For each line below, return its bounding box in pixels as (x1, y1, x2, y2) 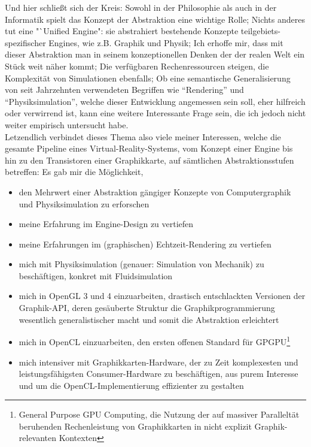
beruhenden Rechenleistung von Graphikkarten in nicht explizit (19, 419, 252, 432)
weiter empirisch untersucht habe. (5, 118, 129, 131)
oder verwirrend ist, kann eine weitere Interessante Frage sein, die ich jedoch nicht (5, 107, 306, 119)
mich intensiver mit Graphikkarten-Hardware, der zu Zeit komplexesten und (19, 355, 298, 368)
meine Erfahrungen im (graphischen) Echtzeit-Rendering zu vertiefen (19, 237, 272, 250)
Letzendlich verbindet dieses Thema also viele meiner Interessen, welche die (5, 130, 281, 143)
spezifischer (5, 36, 46, 49)
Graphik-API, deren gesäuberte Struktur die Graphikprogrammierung (19, 301, 275, 314)
